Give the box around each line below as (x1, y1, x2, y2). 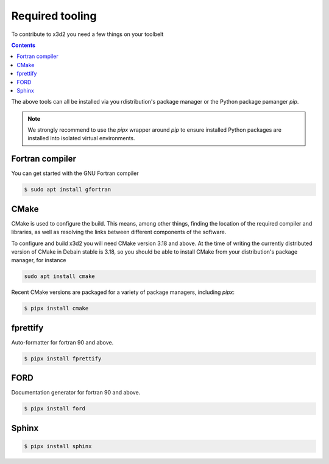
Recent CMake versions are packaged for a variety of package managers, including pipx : (11, 288, 235, 296)
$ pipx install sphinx (24, 443, 92, 449)
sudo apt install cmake (24, 273, 96, 280)
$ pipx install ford (24, 405, 85, 412)
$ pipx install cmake (24, 305, 89, 312)
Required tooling (11, 9, 97, 23)
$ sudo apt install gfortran (24, 186, 111, 193)
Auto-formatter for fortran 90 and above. (11, 338, 114, 346)
